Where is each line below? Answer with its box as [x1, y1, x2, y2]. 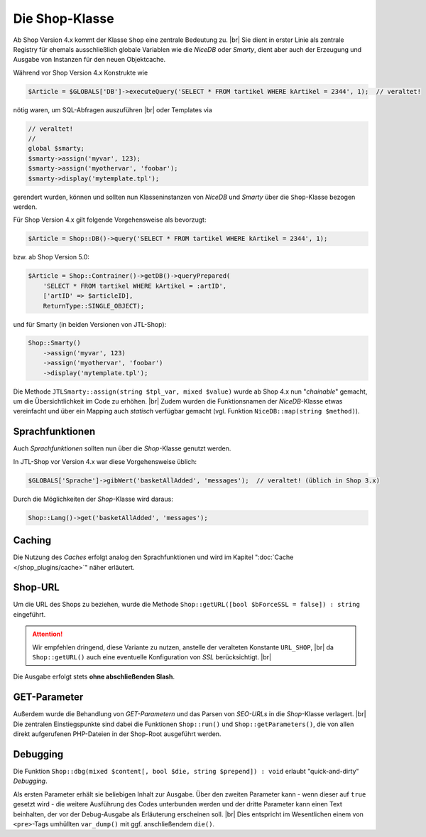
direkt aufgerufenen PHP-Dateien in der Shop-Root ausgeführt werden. [13, 730, 222, 738]
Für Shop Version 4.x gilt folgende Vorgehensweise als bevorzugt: [13, 215, 207, 224]
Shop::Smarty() [28, 339, 81, 347]
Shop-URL [13, 581, 60, 593]
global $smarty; [28, 144, 85, 153]
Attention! [32, 630, 63, 639]
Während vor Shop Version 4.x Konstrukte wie [13, 68, 148, 77]
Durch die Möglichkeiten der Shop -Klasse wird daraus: [13, 495, 173, 503]
